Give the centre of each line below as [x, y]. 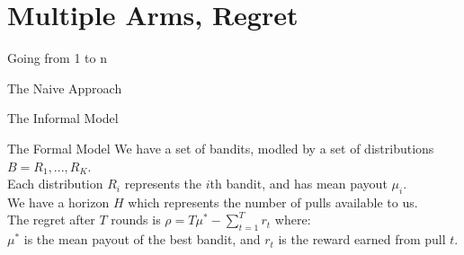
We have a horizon [58, 202]
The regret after [51, 220]
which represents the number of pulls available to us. [273, 202]
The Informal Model [63, 118]
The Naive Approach [65, 88]
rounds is [136, 220]
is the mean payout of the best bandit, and [142, 239]
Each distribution [55, 184]
